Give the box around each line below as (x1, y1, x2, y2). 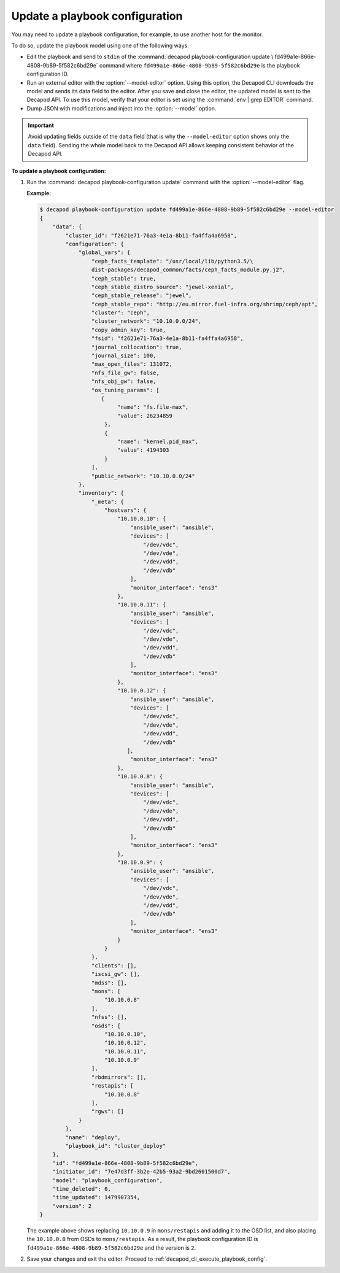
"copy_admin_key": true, (91, 326, 166, 333)
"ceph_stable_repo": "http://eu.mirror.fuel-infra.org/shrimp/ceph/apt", (91, 301, 319, 308)
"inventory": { (78, 490, 124, 497)
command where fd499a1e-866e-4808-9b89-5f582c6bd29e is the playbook (99, 61, 300, 69)
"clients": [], (91, 962, 137, 969)
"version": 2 (52, 1202, 92, 1209)
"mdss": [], (91, 979, 128, 986)
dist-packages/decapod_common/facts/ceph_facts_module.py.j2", (91, 266, 286, 273)
